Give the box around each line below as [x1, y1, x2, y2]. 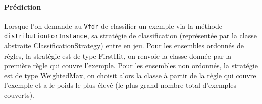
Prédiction [4, 1, 41, 12]
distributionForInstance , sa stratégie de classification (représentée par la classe [4, 30, 257, 41]
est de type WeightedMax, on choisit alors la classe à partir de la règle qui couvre [4, 70, 256, 80]
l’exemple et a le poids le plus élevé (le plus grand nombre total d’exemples [4, 80, 237, 90]
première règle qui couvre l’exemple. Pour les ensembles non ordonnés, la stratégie [4, 60, 258, 71]
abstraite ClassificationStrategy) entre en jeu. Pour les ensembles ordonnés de [4, 40, 244, 51]
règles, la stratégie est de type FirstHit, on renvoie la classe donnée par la [4, 50, 232, 61]
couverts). [4, 90, 35, 100]
